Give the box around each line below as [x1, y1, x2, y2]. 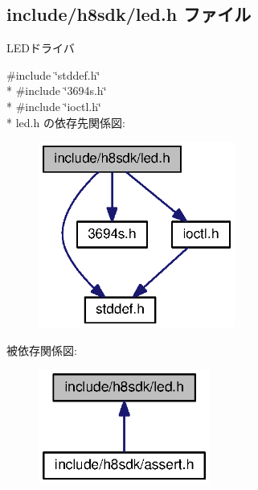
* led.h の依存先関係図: [6, 113, 125, 130]
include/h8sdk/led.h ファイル [6, 2, 252, 27]
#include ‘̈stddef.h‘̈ [6, 66, 100, 83]
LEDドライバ [6, 39, 75, 56]
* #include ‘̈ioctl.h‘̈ [6, 97, 101, 114]
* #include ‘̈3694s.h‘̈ [6, 82, 107, 99]
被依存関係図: [6, 341, 77, 358]
